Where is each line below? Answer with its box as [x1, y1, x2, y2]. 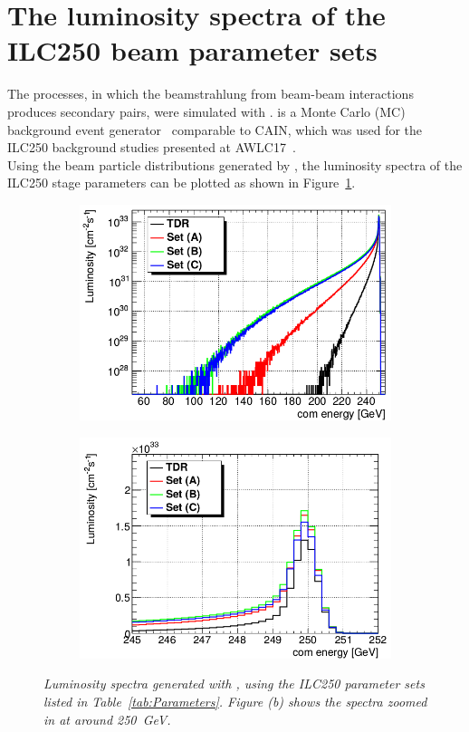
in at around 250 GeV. [43, 709, 171, 728]
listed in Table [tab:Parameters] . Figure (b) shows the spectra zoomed [43, 691, 427, 710]
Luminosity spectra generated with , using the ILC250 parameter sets [43, 674, 425, 693]
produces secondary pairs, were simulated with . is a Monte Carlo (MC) [7, 101, 406, 120]
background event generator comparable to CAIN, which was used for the [7, 120, 423, 139]
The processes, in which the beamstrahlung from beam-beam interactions [7, 84, 414, 103]
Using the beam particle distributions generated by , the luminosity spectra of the [7, 155, 463, 174]
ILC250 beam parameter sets [7, 32, 378, 69]
